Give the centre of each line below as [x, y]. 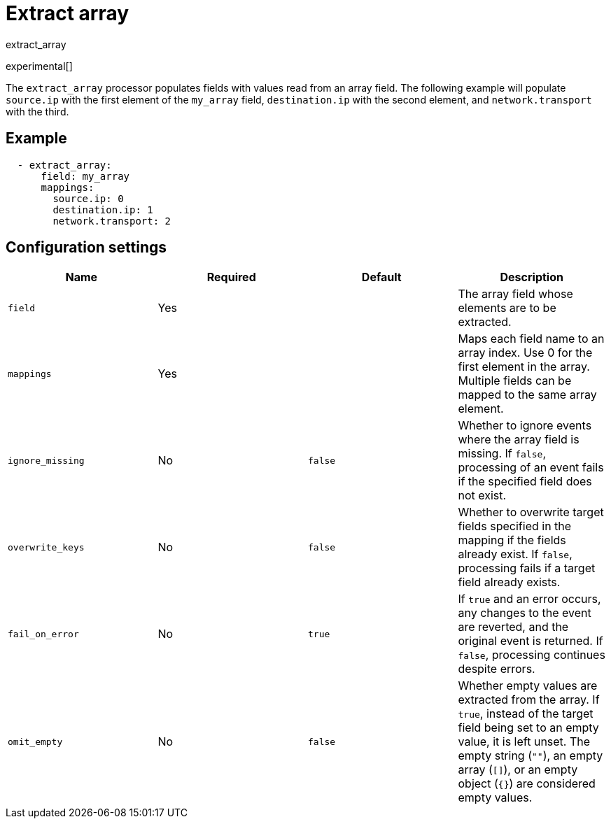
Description [532, 277]
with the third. [37, 111]
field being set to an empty [528, 728]
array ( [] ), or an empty [518, 770]
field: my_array [85, 176]
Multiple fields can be [515, 381]
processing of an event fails [531, 468]
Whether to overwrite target [531, 512]
